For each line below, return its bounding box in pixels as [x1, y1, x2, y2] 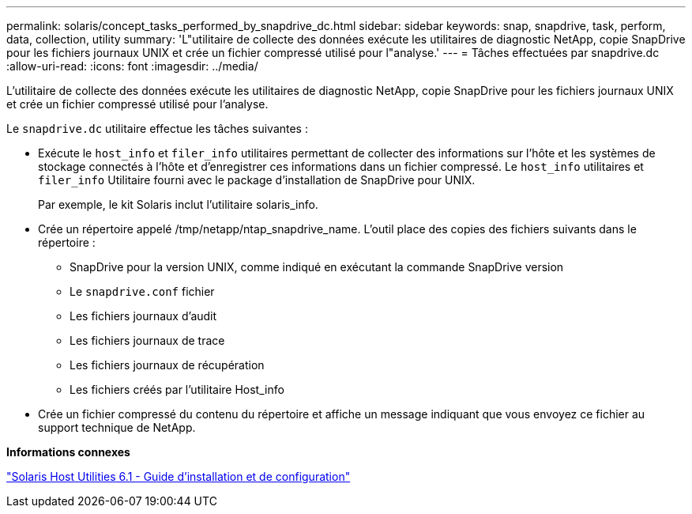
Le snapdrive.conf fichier [70, 285, 215, 298]
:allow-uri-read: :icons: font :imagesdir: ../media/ [6, 59, 258, 73]
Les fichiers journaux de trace [70, 334, 225, 347]
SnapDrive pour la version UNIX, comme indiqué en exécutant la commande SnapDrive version [70, 260, 564, 274]
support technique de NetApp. [38, 421, 196, 434]
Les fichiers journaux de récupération [70, 358, 265, 372]
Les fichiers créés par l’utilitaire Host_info [70, 383, 284, 396]
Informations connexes [6, 445, 130, 459]
